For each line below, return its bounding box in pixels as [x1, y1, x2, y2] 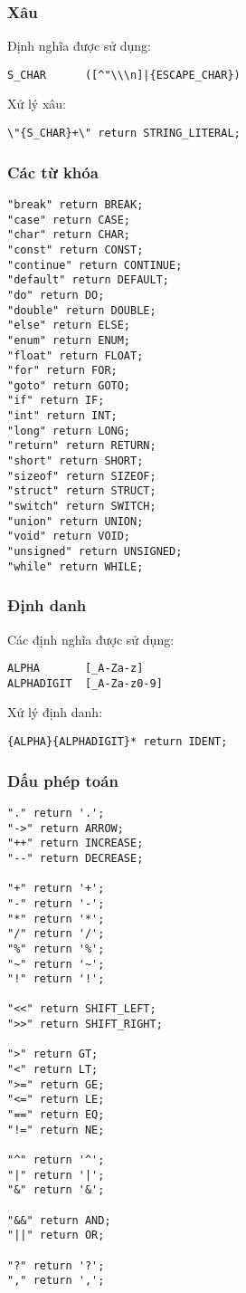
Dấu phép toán [7, 769, 118, 791]
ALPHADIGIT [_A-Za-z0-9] [7, 676, 163, 690]
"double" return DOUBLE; [7, 303, 156, 317]
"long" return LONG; [7, 424, 131, 437]
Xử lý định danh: [7, 703, 103, 722]
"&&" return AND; [7, 1213, 111, 1227]
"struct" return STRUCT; [7, 484, 156, 498]
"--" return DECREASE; [7, 851, 144, 865]
